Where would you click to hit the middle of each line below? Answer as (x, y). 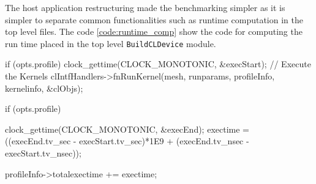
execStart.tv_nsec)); (43, 153)
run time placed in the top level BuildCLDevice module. (111, 43)
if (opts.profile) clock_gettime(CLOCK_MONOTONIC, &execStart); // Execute (158, 64)
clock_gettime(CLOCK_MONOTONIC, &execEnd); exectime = (127, 129)
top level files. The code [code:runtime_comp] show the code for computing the (154, 31)
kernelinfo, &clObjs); (44, 88)
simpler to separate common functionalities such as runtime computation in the (154, 19)
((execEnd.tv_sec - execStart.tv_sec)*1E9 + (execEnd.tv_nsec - (127, 141)
